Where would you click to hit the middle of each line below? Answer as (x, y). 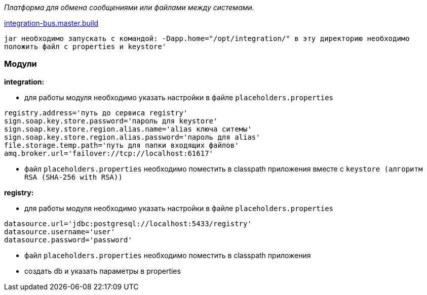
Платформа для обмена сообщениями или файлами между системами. (129, 7)
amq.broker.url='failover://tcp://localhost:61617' (109, 153)
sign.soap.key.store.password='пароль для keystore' (111, 121)
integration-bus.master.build (51, 23)
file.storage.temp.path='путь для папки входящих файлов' (122, 145)
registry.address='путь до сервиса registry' (96, 113)
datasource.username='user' (60, 231)
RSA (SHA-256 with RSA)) (73, 177)
